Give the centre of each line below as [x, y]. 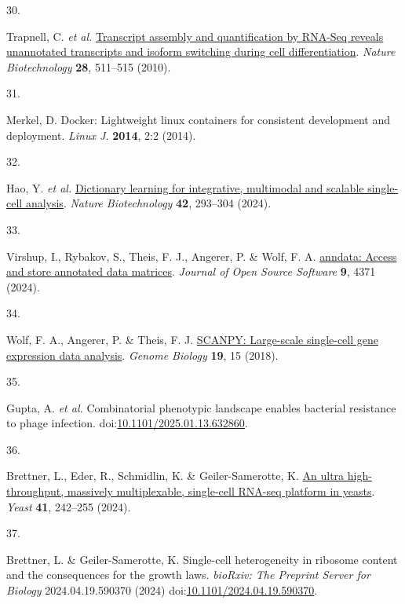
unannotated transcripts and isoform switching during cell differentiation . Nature [201, 51]
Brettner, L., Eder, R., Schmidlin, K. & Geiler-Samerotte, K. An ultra [175, 476]
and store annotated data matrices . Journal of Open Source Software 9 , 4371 [191, 271]
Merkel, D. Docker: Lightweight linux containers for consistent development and [199, 119]
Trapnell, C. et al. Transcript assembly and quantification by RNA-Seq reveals [195, 36]
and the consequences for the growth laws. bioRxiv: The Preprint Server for [188, 575]
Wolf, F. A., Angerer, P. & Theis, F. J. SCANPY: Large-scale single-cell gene [192, 339]
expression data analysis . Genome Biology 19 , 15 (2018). [142, 355]
